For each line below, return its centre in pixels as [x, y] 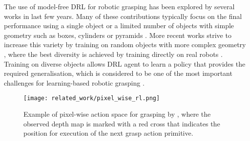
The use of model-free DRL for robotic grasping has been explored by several [119, 6]
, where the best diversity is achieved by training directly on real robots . [113, 54]
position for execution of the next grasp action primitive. [108, 133]
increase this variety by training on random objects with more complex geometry [125, 44]
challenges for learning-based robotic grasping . [74, 82]
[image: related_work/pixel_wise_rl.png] [92, 98]
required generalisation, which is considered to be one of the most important [118, 73]
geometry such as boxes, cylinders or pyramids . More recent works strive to [118, 35]
